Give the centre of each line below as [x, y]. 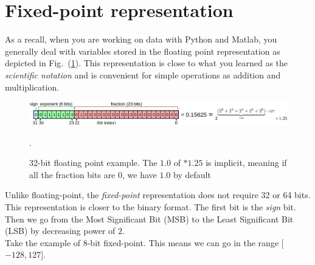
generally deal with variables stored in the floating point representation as [143, 51]
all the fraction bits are [72, 174]
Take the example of [43, 242]
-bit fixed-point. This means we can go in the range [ [185, 242]
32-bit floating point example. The [93, 163]
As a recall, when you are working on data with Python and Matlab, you [141, 39]
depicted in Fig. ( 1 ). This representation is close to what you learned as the [147, 63]
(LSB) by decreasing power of [60, 231]
